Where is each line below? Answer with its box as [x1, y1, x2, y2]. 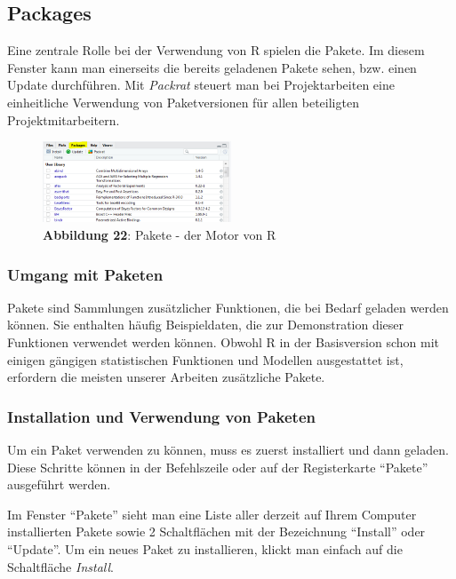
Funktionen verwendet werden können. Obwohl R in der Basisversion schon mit [7, 332, 439, 351]
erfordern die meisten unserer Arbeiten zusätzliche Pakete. [7, 368, 325, 386]
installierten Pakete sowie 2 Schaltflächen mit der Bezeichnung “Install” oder [7, 522, 426, 541]
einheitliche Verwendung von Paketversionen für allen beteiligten [7, 92, 359, 111]
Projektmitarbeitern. [7, 110, 120, 129]
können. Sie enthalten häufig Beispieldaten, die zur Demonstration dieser [7, 315, 404, 334]
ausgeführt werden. [7, 475, 111, 494]
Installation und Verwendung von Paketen [7, 405, 316, 427]
